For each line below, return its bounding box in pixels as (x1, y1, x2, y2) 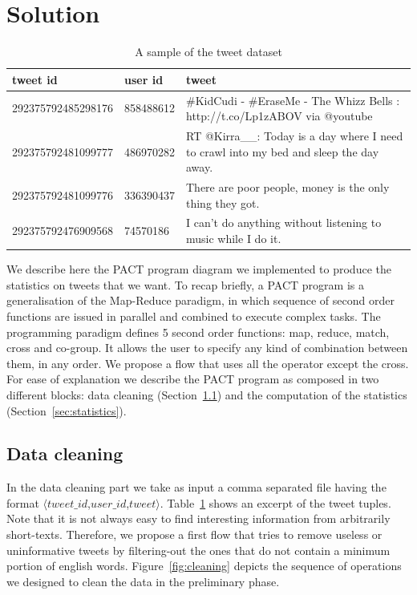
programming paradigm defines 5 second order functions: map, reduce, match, (6, 323, 390, 340)
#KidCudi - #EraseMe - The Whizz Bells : (186, 91, 400, 108)
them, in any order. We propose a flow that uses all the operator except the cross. (6, 354, 409, 371)
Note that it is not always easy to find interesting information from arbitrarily (6, 510, 391, 527)
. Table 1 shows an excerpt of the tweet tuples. (160, 494, 391, 511)
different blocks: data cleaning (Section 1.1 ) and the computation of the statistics (6, 386, 407, 403)
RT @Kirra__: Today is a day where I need (186, 127, 403, 144)
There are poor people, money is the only (186, 179, 390, 196)
